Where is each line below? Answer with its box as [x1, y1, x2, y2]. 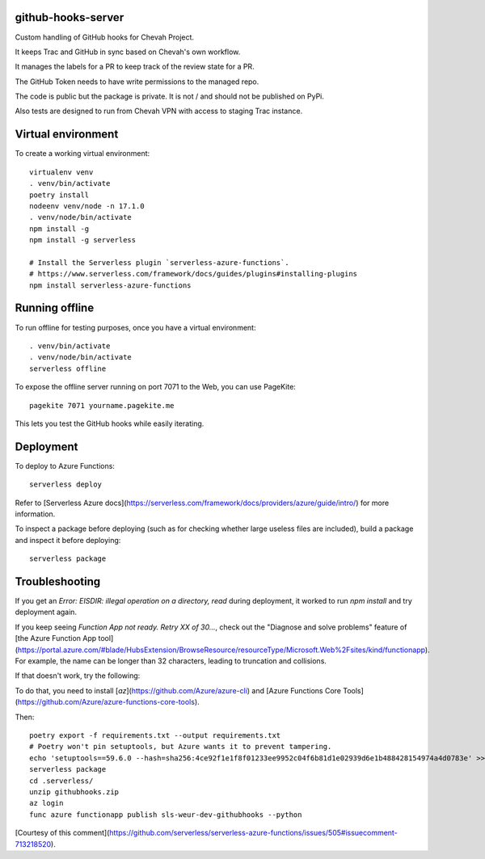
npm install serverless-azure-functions [29, 280, 192, 290]
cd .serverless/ [29, 776, 94, 785]
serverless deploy [29, 480, 103, 489]
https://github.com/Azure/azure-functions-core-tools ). [17, 697, 200, 707]
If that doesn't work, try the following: [15, 671, 141, 680]
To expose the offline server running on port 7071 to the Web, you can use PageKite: [15, 382, 297, 392]
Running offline [15, 301, 95, 315]
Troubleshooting [15, 575, 101, 588]
